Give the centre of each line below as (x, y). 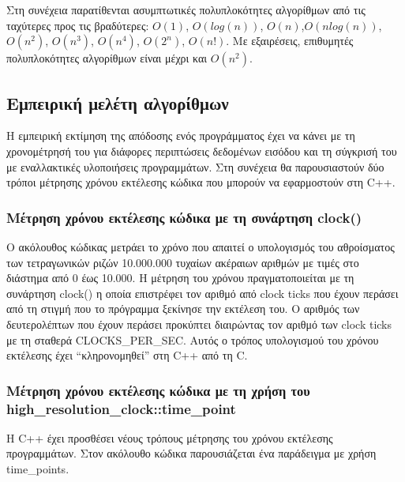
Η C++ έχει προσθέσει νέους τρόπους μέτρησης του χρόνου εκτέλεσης (170, 437)
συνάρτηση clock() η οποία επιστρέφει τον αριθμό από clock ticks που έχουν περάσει (202, 293)
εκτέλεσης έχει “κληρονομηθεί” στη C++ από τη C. (127, 355)
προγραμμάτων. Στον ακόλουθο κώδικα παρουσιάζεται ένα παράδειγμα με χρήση (191, 453)
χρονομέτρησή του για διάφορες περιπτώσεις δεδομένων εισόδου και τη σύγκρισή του (202, 151)
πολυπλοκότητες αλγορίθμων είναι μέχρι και (107, 58)
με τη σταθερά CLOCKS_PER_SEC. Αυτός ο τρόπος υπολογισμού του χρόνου (193, 339)
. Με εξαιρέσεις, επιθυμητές (290, 41)
